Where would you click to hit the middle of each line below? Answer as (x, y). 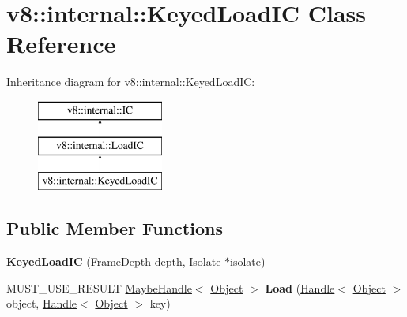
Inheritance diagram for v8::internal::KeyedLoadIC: (131, 82)
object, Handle (42, 303)
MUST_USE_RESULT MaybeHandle (99, 287)
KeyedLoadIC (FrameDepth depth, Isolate (114, 261)
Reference (61, 44)
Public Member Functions (115, 228)
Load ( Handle (300, 287)
